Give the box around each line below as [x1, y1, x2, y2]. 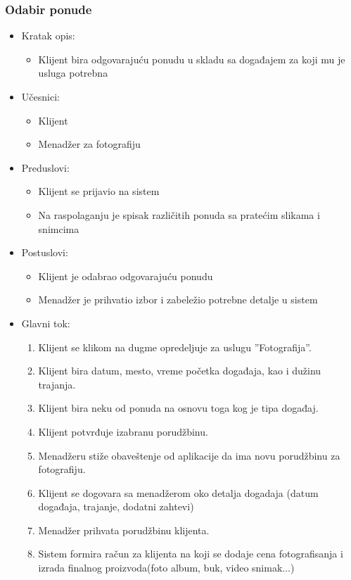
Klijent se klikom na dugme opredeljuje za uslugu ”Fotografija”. [38, 339, 312, 354]
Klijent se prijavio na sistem [38, 184, 160, 198]
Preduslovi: [21, 160, 70, 175]
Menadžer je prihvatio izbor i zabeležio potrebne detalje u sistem [38, 292, 318, 307]
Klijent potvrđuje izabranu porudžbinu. [38, 424, 208, 439]
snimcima [38, 221, 79, 236]
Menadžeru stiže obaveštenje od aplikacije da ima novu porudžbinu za [38, 448, 340, 462]
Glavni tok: [21, 315, 70, 330]
